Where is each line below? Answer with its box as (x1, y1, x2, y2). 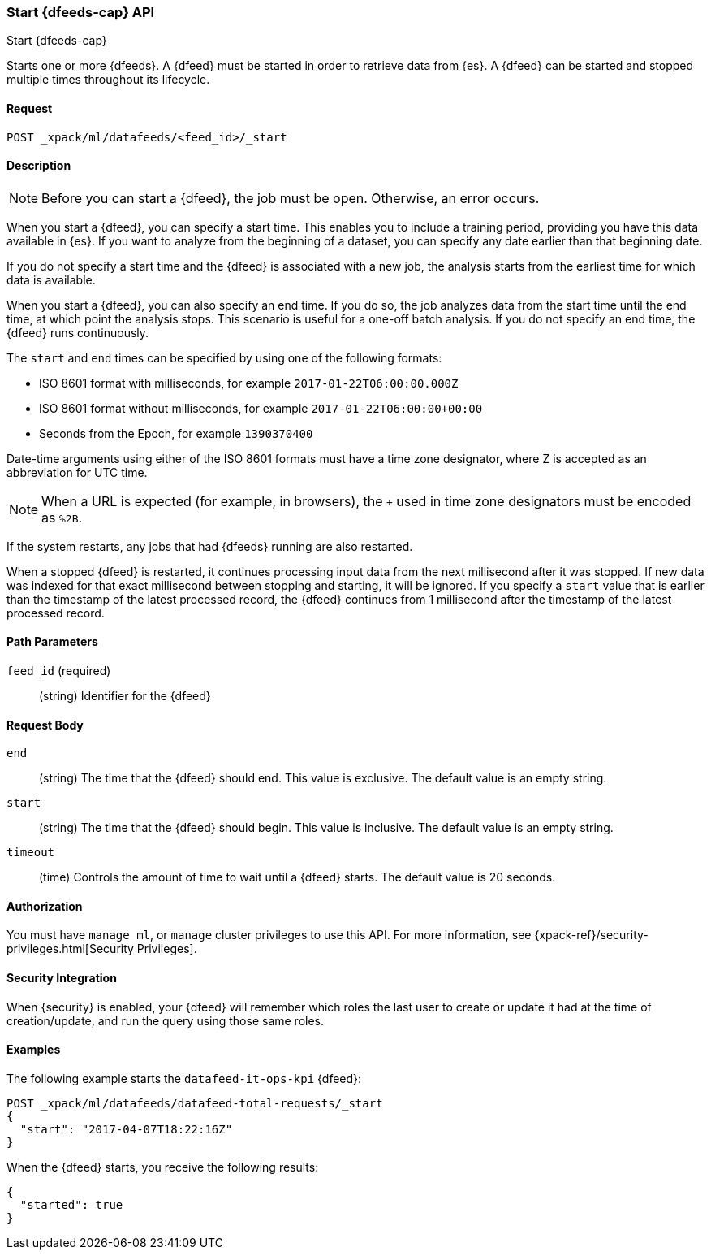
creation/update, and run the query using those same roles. (6, 1013, 325, 1028)
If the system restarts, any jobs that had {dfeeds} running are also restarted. (6, 539, 413, 553)
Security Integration (6, 971, 117, 985)
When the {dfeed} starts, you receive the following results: (6, 1159, 319, 1174)
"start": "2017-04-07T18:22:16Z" (19, 1122, 233, 1136)
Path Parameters (6, 634, 98, 649)
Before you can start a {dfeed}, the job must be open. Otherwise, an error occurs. (41, 189, 540, 206)
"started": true (19, 1198, 123, 1211)
